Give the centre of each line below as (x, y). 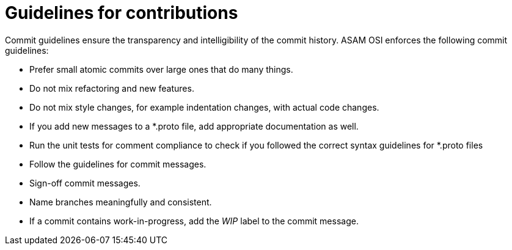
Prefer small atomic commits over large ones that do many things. (161, 69)
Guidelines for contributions (122, 13)
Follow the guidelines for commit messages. (118, 164)
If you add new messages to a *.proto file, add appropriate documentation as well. (194, 126)
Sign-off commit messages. (85, 183)
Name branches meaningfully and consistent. (121, 202)
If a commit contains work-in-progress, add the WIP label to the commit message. (194, 221)
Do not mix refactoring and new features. (112, 88)
